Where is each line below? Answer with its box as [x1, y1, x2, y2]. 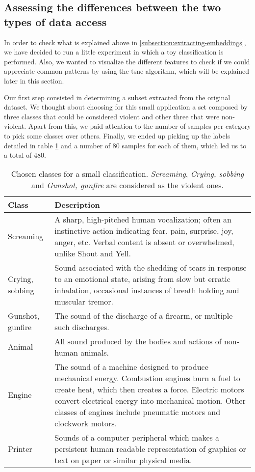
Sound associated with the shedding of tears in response [54, 261, 247, 273]
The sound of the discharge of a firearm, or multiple [54, 309, 233, 321]
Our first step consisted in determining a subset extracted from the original [4, 92, 230, 102]
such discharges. [54, 321, 109, 333]
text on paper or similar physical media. [54, 454, 192, 466]
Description [54, 198, 100, 210]
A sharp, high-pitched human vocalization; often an [54, 213, 231, 225]
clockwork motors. [54, 417, 117, 429]
